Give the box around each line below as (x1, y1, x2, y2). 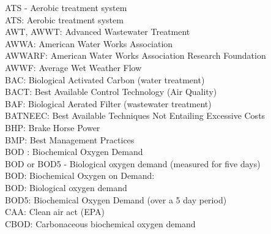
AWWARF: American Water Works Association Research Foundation (5, 49, 266, 62)
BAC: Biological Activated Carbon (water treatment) (5, 73, 205, 86)
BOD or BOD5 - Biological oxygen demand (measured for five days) (5, 157, 261, 170)
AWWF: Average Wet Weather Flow (5, 61, 142, 74)
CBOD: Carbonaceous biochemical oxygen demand (5, 217, 196, 230)
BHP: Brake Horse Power (5, 121, 100, 134)
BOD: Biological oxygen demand (5, 181, 127, 194)
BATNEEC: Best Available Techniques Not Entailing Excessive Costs (5, 109, 265, 122)
